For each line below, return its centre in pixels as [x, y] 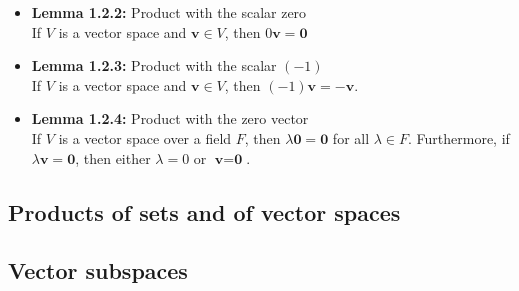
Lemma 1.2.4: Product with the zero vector [170, 118]
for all [351, 137]
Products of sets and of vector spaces [204, 211]
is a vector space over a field [145, 137]
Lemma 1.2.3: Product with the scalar [154, 65]
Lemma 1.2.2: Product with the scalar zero [169, 12]
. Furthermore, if [459, 137]
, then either [113, 157]
